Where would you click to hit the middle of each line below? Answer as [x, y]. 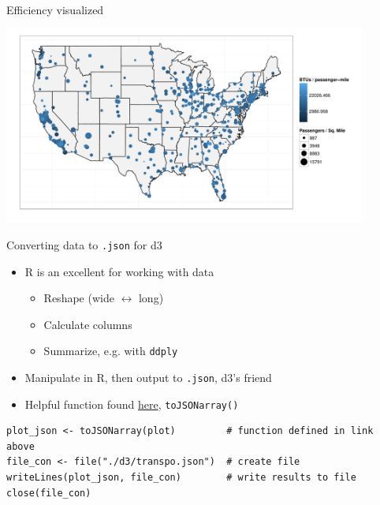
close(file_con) [49, 493]
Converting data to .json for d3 [84, 244]
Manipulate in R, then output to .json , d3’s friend [148, 377]
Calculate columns [88, 324]
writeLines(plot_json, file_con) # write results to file [181, 478]
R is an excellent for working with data [119, 271]
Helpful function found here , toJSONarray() [132, 404]
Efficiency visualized [55, 9]
